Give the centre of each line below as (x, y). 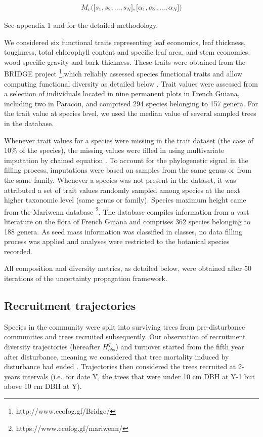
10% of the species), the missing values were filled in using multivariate (114, 150)
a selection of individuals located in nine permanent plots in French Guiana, (122, 93)
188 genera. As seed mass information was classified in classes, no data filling (123, 231)
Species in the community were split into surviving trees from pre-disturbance (125, 326)
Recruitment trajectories (70, 305)
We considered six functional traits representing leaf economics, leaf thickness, (125, 42)
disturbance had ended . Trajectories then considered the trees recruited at (120, 366)
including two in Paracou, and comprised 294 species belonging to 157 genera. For (131, 103)
